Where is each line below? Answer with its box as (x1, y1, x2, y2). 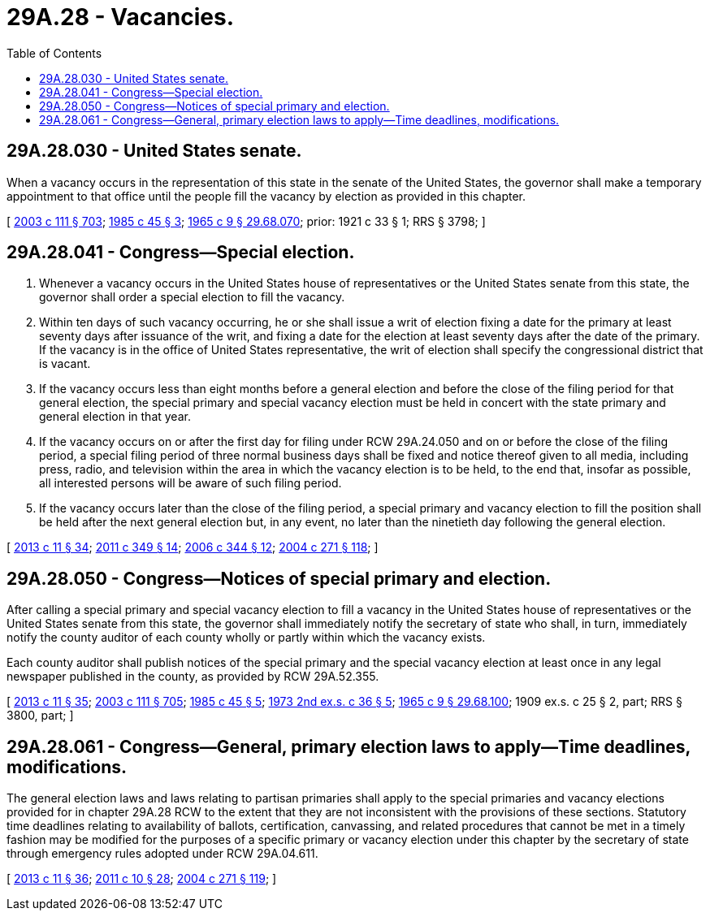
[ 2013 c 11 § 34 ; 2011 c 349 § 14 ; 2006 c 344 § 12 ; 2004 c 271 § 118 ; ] (6, 540, 379, 555)
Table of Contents (6, 45, 102, 60)
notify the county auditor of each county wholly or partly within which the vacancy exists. (6, 630, 486, 645)
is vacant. (39, 357, 91, 371)
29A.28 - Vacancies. (6, 3, 235, 31)
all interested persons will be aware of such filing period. (39, 476, 342, 491)
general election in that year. (39, 409, 191, 424)
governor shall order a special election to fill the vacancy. (39, 290, 345, 305)
